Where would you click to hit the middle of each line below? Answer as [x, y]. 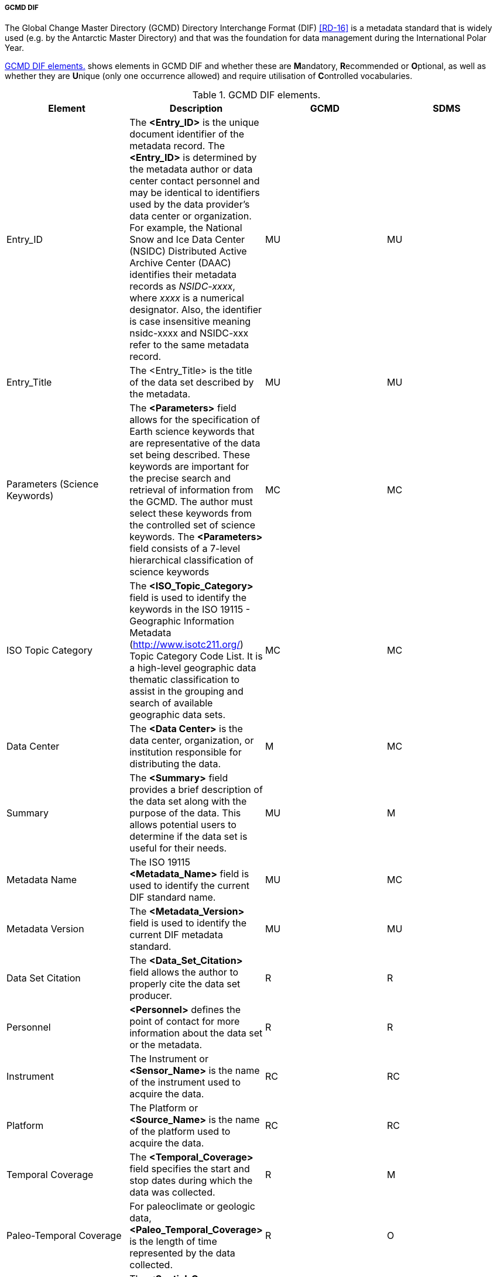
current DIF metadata [176, 935]
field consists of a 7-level [185, 549]
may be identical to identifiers [195, 193]
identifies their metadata [183, 275]
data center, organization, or [192, 741]
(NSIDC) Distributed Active [188, 251]
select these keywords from [191, 514]
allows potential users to [183, 825]
